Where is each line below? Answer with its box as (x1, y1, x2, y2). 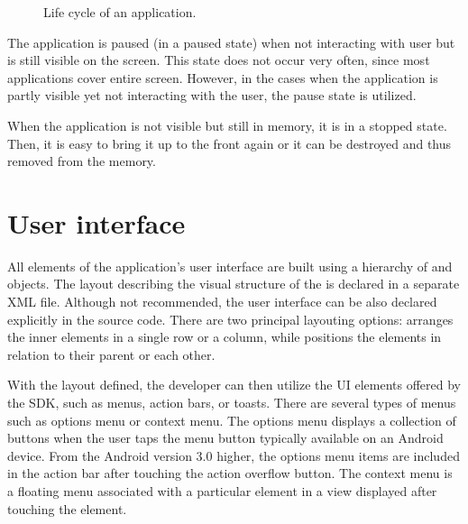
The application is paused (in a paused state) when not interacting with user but (7, 32, 455, 51)
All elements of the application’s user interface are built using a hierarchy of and (7, 256, 453, 275)
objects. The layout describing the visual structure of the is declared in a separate (7, 274, 460, 293)
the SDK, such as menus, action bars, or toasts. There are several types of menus (7, 393, 456, 412)
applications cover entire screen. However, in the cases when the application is (7, 68, 438, 87)
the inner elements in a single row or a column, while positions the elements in (7, 327, 442, 346)
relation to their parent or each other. (7, 345, 216, 363)
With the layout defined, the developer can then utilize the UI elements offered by (7, 375, 461, 394)
